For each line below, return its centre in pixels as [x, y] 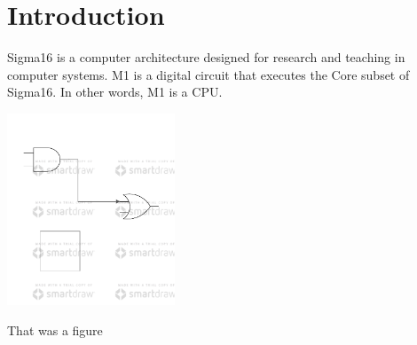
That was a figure [55, 329]
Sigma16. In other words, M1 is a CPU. [115, 92]
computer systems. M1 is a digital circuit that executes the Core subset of [208, 74]
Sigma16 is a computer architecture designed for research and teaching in [206, 57]
